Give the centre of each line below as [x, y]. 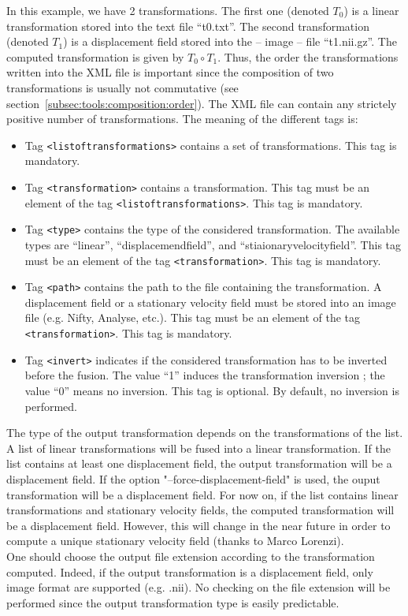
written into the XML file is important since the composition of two [170, 72]
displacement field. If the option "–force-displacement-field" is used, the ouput [193, 478]
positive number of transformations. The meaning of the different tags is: [182, 119]
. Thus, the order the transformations [308, 56]
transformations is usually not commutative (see [122, 87]
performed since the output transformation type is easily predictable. [173, 602]
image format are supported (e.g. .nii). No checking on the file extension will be [198, 587]
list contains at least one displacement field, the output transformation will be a [199, 463]
